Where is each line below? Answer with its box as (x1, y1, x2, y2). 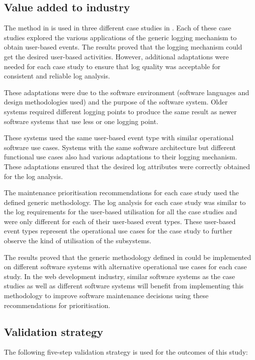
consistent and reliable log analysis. (4, 71, 110, 81)
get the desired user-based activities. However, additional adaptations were (4, 51, 229, 61)
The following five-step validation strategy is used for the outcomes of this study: (4, 347, 248, 357)
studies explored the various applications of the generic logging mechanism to (4, 32, 237, 42)
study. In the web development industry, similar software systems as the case (4, 271, 235, 281)
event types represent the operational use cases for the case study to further (4, 226, 232, 236)
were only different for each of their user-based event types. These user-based (4, 216, 236, 226)
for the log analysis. (4, 171, 63, 181)
